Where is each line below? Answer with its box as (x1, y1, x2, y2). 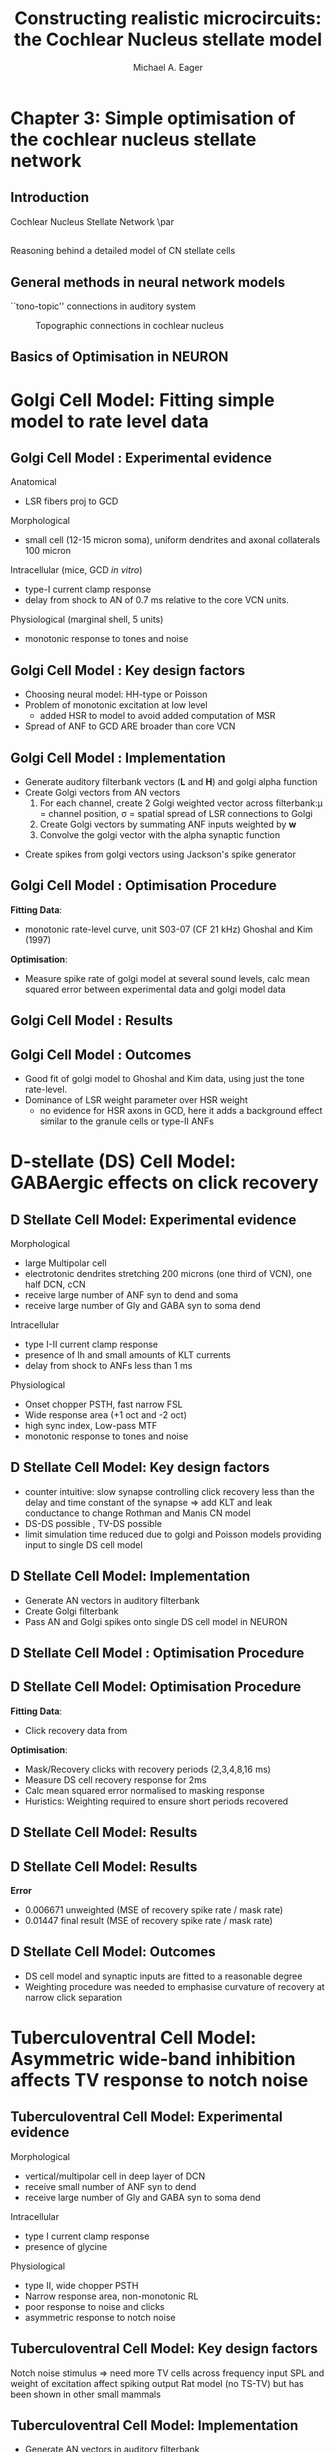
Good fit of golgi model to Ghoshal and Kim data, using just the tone (24, 1072, 305, 1084)
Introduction (10, 189, 90, 206)
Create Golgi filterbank (24, 1605, 119, 1617)
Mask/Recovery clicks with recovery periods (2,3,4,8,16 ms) (24, 1763, 272, 1775)
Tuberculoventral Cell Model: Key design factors (10, 2340, 318, 2357)
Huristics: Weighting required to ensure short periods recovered (24, 1795, 289, 1807)
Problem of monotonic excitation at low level (24, 699, 208, 711)
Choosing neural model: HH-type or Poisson (24, 688, 208, 701)
